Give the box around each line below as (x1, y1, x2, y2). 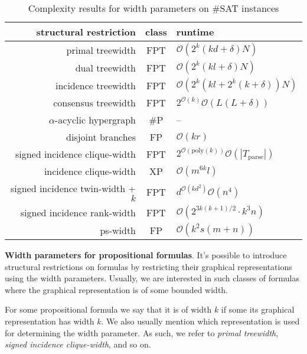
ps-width (100, 223, 136, 237)
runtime (176, 25, 214, 38)
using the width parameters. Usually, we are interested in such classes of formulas (5, 272, 300, 284)
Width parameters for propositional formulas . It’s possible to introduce (5, 249, 287, 261)
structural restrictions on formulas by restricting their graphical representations (5, 260, 292, 272)
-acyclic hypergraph (55, 113, 136, 126)
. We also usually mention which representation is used (101, 314, 300, 327)
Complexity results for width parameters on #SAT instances (28, 1, 279, 15)
